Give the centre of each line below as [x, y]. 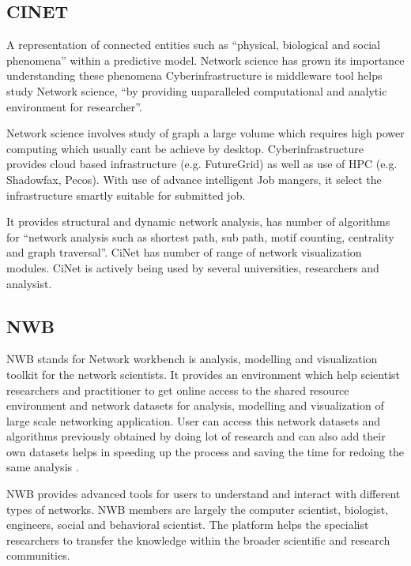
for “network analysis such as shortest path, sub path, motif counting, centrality [200, 236]
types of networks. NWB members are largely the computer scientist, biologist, [198, 509]
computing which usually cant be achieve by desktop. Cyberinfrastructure [185, 148]
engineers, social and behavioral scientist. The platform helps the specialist [188, 525]
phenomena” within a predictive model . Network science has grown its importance [205, 60]
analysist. [29, 283]
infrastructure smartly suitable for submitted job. [126, 195]
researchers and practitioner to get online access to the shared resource [178, 390]
